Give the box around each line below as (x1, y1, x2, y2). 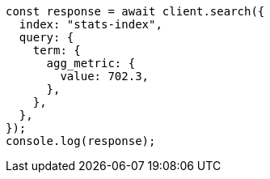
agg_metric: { (46, 57, 136, 70)
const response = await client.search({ (6, 5, 265, 18)
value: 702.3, (60, 70, 150, 83)
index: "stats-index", (19, 18, 162, 31)
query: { (19, 31, 74, 44)
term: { (32, 44, 81, 57)
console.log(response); (6, 134, 156, 147)
